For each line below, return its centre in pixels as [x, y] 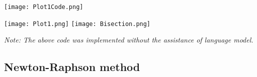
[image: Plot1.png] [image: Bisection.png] [77, 24]
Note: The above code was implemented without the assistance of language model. [129, 40]
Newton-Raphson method [72, 67]
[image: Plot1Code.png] [44, 7]
